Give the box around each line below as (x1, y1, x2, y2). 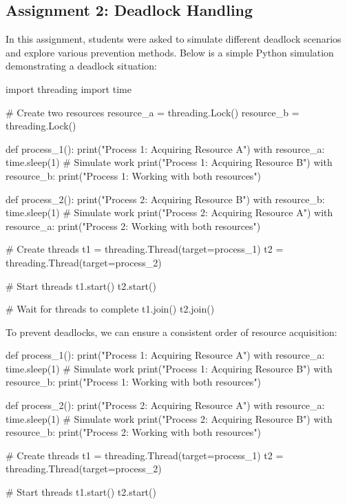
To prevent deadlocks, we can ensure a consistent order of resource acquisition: (6, 324, 337, 339)
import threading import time (6, 81, 132, 96)
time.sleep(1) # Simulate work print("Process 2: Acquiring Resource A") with (6, 205, 333, 220)
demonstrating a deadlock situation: (6, 59, 157, 73)
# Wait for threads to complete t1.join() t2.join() (6, 302, 215, 316)
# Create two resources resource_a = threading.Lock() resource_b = (6, 105, 299, 119)
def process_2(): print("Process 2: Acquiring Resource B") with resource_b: (6, 191, 325, 206)
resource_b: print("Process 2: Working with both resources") (6, 425, 262, 439)
